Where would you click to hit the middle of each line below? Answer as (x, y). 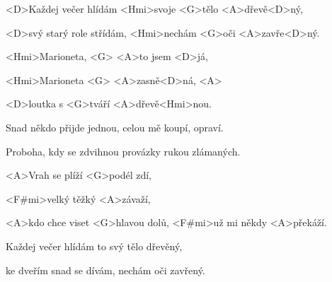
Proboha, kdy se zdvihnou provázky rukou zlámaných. (123, 151)
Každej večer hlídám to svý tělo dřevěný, (94, 246)
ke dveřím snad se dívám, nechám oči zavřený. (105, 270)
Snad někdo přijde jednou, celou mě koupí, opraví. (115, 127)
